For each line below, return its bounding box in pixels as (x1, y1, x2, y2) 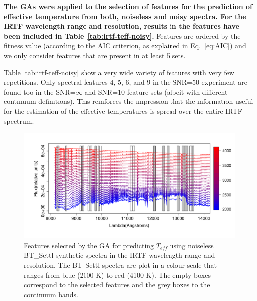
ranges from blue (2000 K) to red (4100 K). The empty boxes (24, 269, 211, 280)
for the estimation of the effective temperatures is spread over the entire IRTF (4, 105, 242, 116)
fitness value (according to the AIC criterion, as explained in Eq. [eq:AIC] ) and (4, 40, 246, 51)
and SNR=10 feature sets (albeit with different (85, 86, 228, 97)
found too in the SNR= (4, 86, 76, 97)
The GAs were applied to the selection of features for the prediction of (4, 1, 252, 11)
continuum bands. (24, 289, 78, 299)
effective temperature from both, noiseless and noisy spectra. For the (4, 11, 246, 21)
